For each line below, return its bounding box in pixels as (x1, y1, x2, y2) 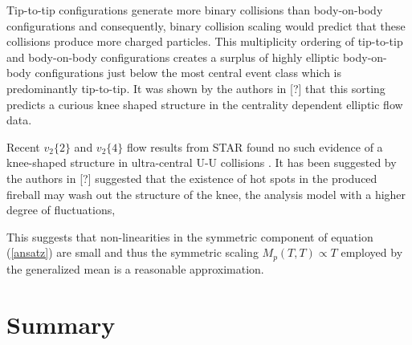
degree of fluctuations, (6, 201, 116, 218)
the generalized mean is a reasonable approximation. (6, 260, 264, 277)
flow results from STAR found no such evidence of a (126, 138, 383, 155)
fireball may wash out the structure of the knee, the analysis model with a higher (6, 185, 406, 202)
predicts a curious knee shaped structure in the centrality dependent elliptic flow (6, 95, 403, 112)
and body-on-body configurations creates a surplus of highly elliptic (6, 48, 340, 65)
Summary (6, 307, 116, 340)
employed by (341, 244, 403, 261)
